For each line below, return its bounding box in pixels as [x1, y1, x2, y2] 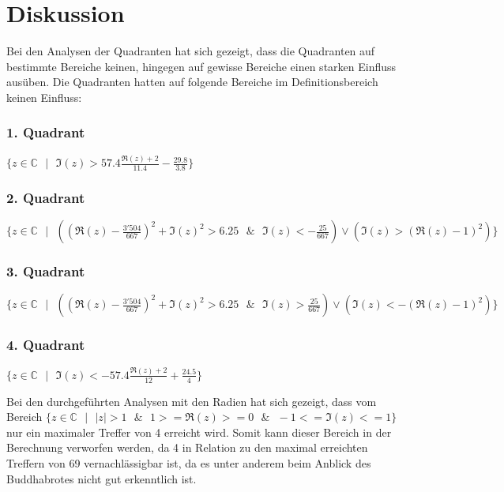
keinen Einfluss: [6, 88, 82, 105]
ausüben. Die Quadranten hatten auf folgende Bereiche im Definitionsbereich [6, 73, 378, 90]
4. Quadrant [6, 335, 85, 355]
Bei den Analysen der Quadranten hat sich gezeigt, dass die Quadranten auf [6, 43, 375, 59]
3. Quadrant [6, 261, 85, 280]
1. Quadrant [6, 122, 85, 142]
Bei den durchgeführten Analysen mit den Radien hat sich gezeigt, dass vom [6, 392, 377, 409]
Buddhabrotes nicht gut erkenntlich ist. [6, 470, 197, 486]
